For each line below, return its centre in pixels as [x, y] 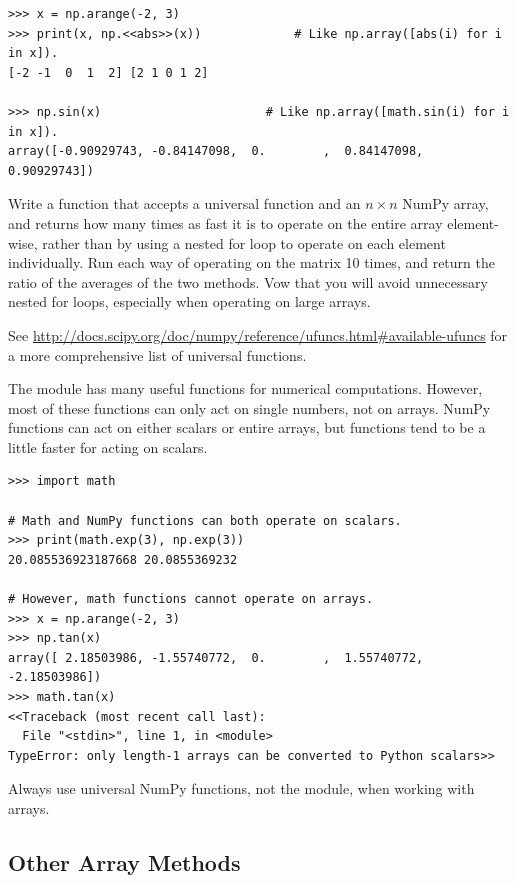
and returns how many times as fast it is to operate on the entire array [225, 222]
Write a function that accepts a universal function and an [184, 203]
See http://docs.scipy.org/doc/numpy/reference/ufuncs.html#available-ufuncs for [258, 334]
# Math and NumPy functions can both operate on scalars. [205, 520]
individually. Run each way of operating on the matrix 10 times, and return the [251, 262]
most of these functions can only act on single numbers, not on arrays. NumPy [249, 407]
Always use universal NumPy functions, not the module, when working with [241, 788]
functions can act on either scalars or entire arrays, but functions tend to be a [247, 427]
